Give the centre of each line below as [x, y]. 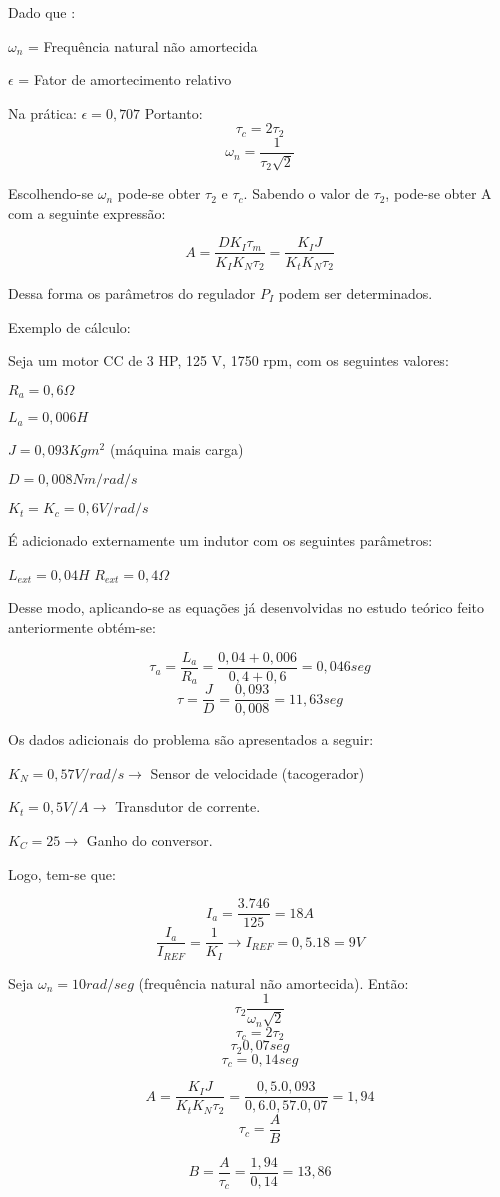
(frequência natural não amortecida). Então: [273, 982]
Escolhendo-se [51, 193]
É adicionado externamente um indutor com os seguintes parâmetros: [220, 540]
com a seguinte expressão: [87, 212]
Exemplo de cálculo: [69, 326]
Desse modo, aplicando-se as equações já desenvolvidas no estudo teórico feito [246, 607]
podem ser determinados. [355, 292]
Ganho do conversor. [149, 840]
